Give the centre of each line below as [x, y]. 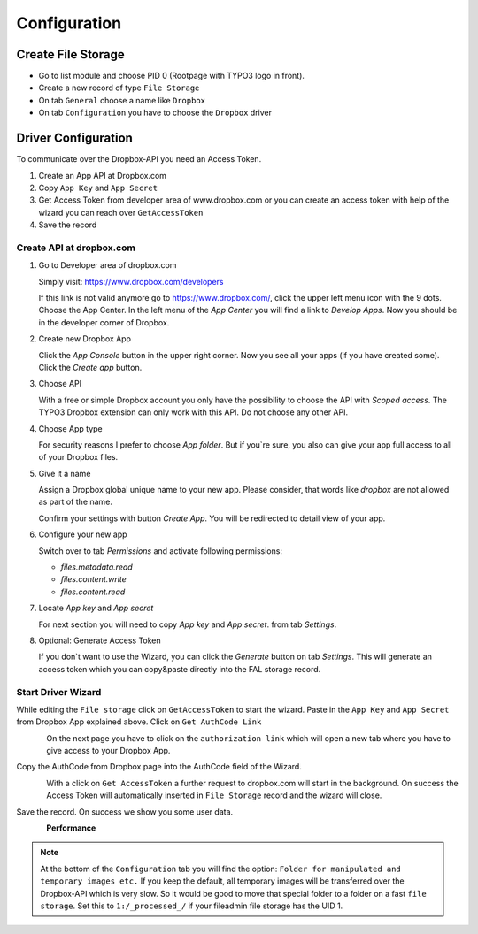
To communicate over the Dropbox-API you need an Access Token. [139, 159]
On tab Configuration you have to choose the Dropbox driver [155, 113]
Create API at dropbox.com [76, 248]
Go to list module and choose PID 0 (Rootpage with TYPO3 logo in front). [172, 76]
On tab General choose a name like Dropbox [122, 100]
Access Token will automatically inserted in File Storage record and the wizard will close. [214, 795]
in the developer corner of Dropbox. [104, 322]
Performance [71, 828]
